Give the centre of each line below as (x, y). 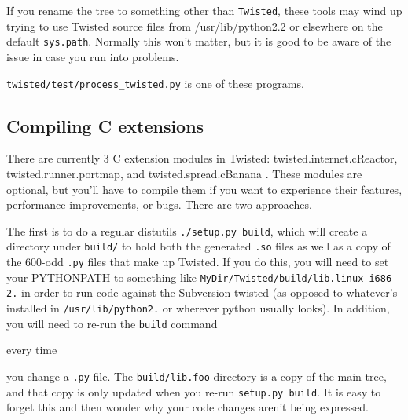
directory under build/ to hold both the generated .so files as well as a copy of (198, 246)
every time (32, 350)
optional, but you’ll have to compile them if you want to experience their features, (204, 189)
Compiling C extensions (105, 125)
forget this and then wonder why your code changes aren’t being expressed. (187, 407)
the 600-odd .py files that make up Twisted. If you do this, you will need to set (198, 262)
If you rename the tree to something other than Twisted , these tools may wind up (204, 10)
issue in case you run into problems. (93, 56)
